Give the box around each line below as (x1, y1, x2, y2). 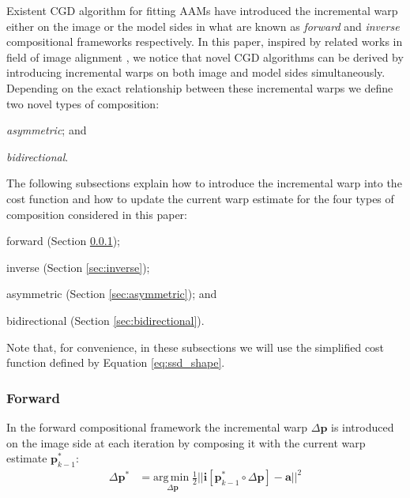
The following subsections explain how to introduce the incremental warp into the (6, 175, 402, 191)
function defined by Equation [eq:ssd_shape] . (6, 354, 225, 371)
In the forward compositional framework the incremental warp (6, 418, 308, 435)
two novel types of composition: (6, 95, 160, 111)
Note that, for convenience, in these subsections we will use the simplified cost (6, 338, 385, 355)
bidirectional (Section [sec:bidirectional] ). (6, 311, 205, 328)
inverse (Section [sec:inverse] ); (6, 258, 150, 275)
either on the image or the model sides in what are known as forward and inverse (6, 17, 400, 34)
